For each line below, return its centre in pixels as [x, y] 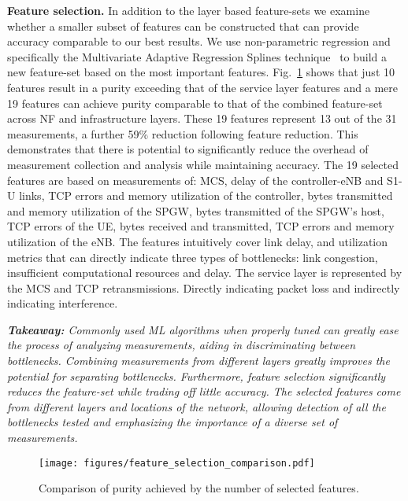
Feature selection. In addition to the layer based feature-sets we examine [189, 10]
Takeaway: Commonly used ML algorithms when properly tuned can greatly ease [203, 329]
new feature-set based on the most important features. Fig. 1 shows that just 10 [201, 72]
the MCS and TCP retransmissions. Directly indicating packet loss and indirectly [204, 287]
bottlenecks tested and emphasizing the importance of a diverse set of [172, 422]
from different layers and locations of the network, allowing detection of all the [197, 406]
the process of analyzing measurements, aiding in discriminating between [182, 345]
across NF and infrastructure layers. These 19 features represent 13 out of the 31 [202, 118]
